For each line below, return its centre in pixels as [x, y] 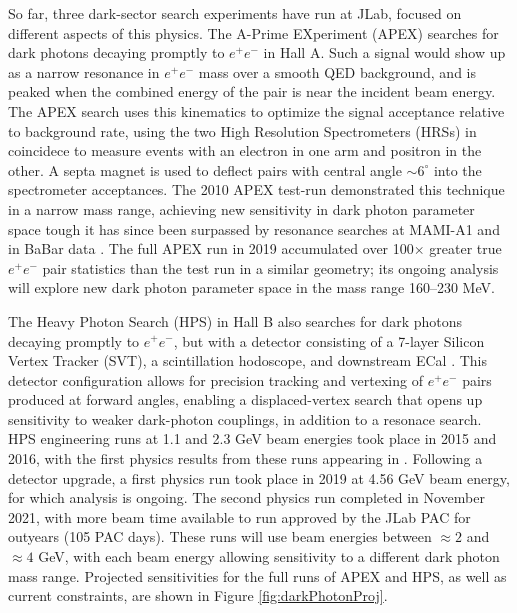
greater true [465, 248]
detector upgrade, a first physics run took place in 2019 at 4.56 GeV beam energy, [259, 477]
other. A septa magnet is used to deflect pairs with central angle [205, 169]
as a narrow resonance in [84, 71]
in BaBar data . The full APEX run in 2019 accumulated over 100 [211, 248]
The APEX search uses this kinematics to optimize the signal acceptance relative [256, 110]
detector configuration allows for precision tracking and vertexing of [215, 379]
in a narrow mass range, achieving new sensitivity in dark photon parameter [241, 208]
